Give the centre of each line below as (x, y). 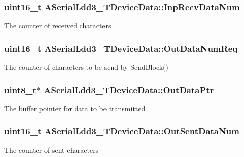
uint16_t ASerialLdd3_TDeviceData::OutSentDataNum (122, 131)
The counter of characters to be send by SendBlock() (86, 67)
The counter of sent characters (51, 150)
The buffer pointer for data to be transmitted (75, 108)
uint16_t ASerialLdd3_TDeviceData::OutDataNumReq (121, 48)
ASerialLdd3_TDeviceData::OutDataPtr (129, 89)
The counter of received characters (58, 26)
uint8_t (20, 89)
